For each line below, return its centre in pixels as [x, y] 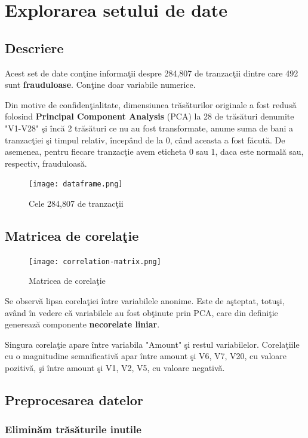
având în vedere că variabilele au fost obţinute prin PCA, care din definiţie [141, 312]
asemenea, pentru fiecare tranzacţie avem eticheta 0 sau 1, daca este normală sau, [154, 151]
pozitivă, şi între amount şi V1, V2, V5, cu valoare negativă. [115, 367]
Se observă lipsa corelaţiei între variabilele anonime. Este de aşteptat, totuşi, [145, 301]
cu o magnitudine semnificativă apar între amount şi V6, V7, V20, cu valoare [146, 356]
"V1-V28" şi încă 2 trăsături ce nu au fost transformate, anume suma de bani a [149, 128]
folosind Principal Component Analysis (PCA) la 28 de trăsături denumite [150, 116]
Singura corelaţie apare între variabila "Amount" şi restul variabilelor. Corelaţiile [152, 344]
